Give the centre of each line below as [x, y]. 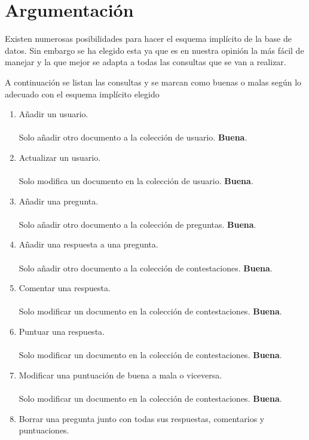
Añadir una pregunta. [59, 201]
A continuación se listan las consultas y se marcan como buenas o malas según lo [153, 82]
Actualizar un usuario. [60, 157]
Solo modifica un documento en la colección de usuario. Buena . [136, 181]
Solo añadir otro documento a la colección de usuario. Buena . [133, 137]
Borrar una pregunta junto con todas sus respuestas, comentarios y [142, 418]
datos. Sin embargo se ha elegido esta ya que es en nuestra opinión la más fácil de [154, 50]
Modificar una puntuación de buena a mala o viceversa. [120, 375]
